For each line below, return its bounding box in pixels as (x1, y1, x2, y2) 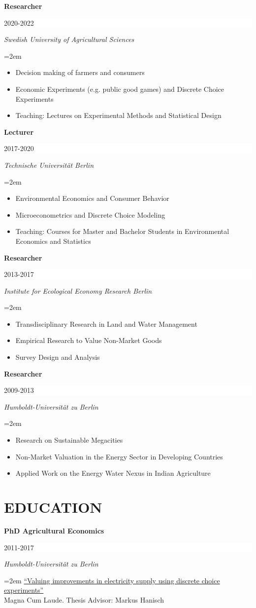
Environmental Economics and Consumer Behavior (15, 193, 169, 203)
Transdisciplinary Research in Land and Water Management (15, 318, 197, 329)
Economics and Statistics (15, 235, 91, 246)
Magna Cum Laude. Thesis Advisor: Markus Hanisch (4, 594, 164, 605)
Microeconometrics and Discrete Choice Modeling (15, 209, 165, 220)
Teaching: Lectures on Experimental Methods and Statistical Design (15, 110, 222, 120)
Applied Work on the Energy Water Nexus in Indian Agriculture (15, 468, 211, 478)
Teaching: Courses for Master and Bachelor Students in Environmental (15, 226, 229, 236)
